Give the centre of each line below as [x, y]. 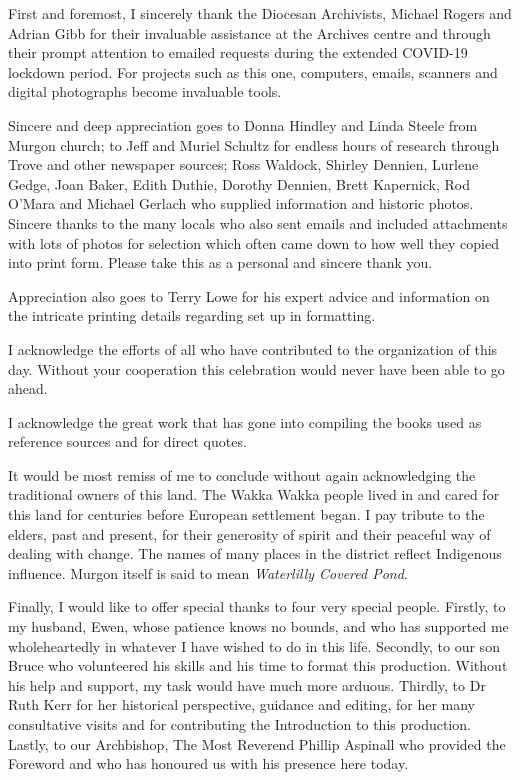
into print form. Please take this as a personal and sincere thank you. [220, 262]
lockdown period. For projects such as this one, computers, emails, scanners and [253, 71]
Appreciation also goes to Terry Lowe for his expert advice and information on [249, 295]
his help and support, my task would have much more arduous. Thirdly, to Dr [247, 684]
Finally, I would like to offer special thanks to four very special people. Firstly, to [257, 606]
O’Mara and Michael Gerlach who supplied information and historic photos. [241, 203]
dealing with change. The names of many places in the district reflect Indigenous [255, 553]
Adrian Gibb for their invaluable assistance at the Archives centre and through [249, 32]
